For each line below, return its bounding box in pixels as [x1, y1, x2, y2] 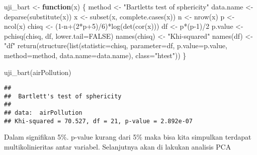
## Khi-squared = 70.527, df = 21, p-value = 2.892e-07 [4, 117, 193, 125]
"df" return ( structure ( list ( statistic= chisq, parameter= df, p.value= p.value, [4, 40, 228, 51]
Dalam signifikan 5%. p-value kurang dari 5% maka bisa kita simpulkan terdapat [4, 132, 252, 142]
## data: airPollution [4, 109, 83, 117]
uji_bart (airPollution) [4, 67, 72, 77]
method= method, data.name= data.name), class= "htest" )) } [4, 50, 186, 60]
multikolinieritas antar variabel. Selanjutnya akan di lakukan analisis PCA [4, 142, 231, 152]
